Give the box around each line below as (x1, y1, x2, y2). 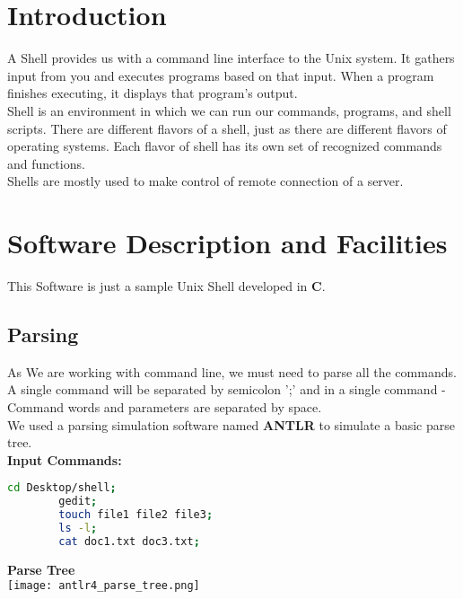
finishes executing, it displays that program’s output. (7, 84, 298, 102)
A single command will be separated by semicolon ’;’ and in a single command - (7, 380, 446, 399)
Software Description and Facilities (7, 225, 448, 261)
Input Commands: (7, 450, 122, 469)
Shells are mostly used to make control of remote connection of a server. (7, 172, 404, 190)
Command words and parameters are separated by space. (7, 397, 322, 416)
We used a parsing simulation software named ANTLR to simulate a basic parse (7, 415, 455, 434)
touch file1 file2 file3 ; (58, 508, 214, 522)
